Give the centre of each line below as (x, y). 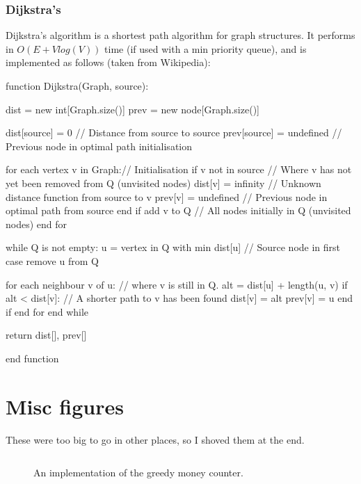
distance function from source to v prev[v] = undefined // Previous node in (167, 196)
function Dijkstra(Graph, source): (77, 86)
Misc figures (65, 406)
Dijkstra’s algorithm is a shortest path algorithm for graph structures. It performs (180, 35)
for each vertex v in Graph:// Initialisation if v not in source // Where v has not (179, 169)
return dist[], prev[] (46, 335)
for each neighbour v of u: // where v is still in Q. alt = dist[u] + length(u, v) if (177, 284)
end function (32, 358)
